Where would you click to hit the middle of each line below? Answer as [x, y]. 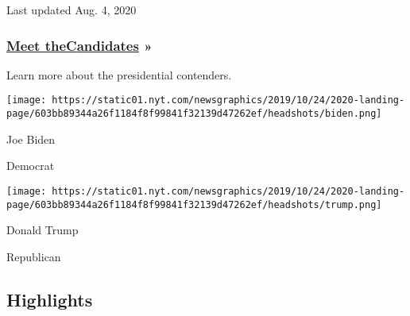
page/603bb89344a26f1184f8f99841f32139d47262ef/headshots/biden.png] [194, 114]
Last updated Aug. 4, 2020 [72, 10]
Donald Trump [43, 230]
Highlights [50, 299]
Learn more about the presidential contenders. [119, 74]
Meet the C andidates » [79, 45]
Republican [34, 256]
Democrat [31, 166]
